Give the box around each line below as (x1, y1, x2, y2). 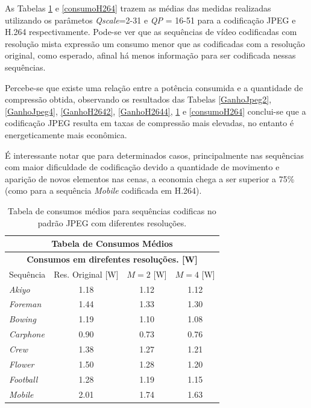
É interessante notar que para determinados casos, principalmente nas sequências (5, 148, 304, 161)
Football (9, 372, 38, 385)
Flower (9, 357, 34, 370)
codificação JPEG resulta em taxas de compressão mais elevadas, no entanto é (5, 116, 294, 129)
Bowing (9, 313, 36, 325)
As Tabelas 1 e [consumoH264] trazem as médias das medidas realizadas (5, 2, 271, 14)
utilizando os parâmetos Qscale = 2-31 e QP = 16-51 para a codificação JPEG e (5, 13, 296, 26)
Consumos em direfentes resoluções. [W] (27, 252, 198, 265)
